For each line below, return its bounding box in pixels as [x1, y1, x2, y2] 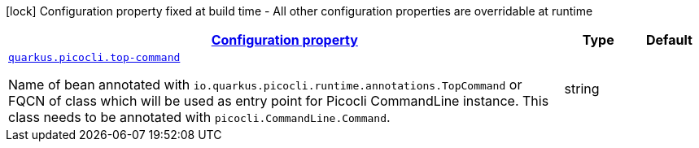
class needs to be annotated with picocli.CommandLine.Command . [8, 109, 391, 125]
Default [645, 32, 692, 48]
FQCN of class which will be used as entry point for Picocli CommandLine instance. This [8, 93, 549, 109]
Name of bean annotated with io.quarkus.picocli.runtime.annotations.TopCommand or [8, 76, 522, 93]
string [564, 80, 600, 97]
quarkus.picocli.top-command [8, 51, 181, 63]
